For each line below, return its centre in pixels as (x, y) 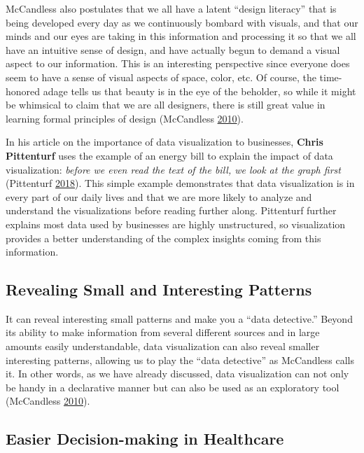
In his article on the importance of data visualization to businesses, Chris (164, 142)
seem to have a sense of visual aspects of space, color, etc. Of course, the (161, 77)
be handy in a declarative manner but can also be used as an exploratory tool (173, 387)
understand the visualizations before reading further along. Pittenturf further (171, 210)
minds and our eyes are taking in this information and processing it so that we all (181, 36)
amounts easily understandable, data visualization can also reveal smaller (163, 346)
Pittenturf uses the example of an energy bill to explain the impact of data (169, 155)
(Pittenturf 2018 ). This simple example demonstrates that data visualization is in (180, 183)
